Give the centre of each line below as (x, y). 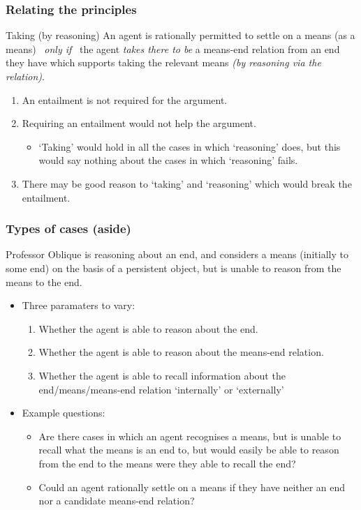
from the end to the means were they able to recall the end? (167, 463)
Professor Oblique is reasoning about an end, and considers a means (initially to (177, 254)
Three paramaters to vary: (79, 305)
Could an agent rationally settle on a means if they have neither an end (192, 487)
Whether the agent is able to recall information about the (162, 375)
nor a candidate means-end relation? (117, 501)
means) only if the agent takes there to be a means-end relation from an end (173, 48)
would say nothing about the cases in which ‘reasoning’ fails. (168, 160)
